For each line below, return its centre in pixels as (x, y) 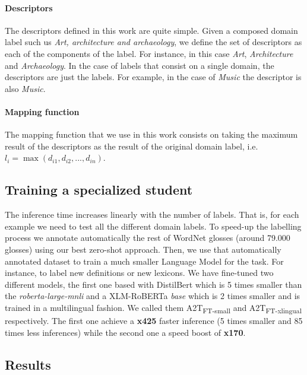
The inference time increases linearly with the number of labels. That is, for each (152, 214)
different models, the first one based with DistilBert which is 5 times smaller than (153, 284)
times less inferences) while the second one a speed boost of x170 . (125, 332)
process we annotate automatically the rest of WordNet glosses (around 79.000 (148, 238)
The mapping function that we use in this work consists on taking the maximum (151, 134)
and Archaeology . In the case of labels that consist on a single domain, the (140, 65)
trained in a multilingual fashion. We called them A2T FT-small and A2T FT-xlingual (153, 308)
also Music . (25, 88)
